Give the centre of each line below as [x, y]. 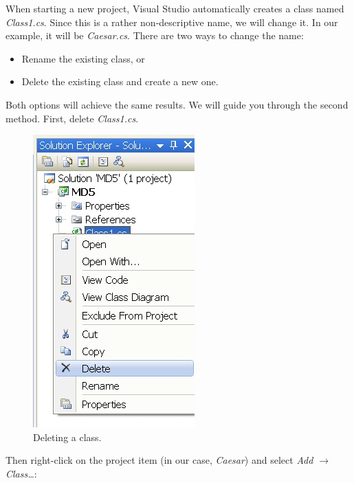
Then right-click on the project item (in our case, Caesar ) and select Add [159, 460]
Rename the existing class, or [83, 58]
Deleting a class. [67, 437]
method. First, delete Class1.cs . [72, 118]
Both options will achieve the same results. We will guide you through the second [177, 104]
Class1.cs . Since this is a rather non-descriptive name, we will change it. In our [172, 22]
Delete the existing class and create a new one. [120, 81]
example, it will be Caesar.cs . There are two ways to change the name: [155, 35]
